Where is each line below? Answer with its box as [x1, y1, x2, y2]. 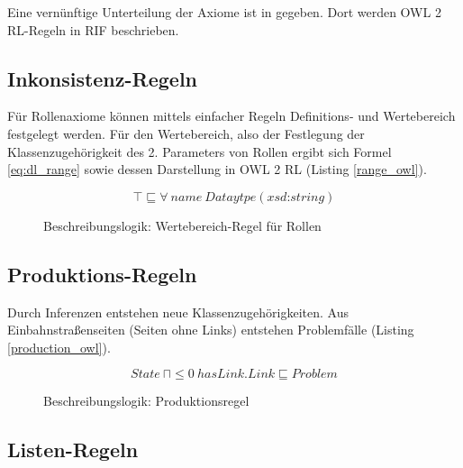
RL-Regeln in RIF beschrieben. [7, 20, 179, 39]
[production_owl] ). [7, 337, 111, 356]
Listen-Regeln [7, 436, 139, 463]
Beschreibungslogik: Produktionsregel [43, 391, 250, 410]
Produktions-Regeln [7, 260, 197, 288]
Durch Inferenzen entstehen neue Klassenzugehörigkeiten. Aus [7, 302, 349, 321]
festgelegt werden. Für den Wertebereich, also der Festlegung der [7, 124, 365, 142]
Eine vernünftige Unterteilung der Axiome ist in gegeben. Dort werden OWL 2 [7, 3, 441, 21]
